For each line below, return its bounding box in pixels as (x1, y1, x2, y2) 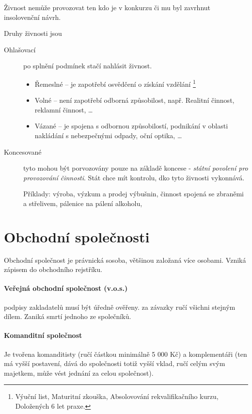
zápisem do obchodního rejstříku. (4, 264, 102, 274)
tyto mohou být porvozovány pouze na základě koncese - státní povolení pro (23, 163, 248, 173)
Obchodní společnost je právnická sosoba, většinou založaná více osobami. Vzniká (4, 255, 246, 265)
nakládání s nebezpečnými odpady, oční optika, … (34, 130, 182, 140)
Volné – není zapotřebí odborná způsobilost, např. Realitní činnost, (34, 95, 235, 105)
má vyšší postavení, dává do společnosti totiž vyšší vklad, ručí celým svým (4, 358, 225, 368)
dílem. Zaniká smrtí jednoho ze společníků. (4, 311, 131, 321)
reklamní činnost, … (34, 104, 93, 114)
